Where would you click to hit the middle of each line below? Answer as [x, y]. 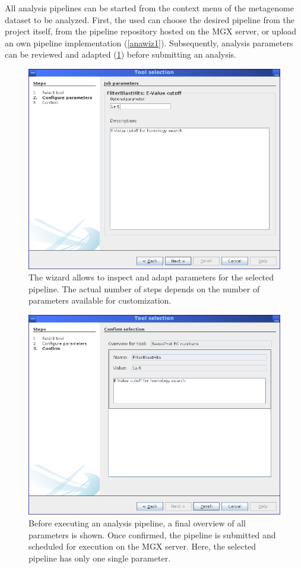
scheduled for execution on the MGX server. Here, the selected [142, 546]
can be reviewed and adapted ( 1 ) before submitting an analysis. [121, 54]
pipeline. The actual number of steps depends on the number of [144, 288]
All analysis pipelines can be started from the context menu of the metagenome [149, 8]
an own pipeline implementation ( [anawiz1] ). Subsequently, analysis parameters [149, 42]
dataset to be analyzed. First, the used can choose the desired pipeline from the [150, 19]
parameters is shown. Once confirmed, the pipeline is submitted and [152, 534]
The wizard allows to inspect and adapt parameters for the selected [151, 277]
